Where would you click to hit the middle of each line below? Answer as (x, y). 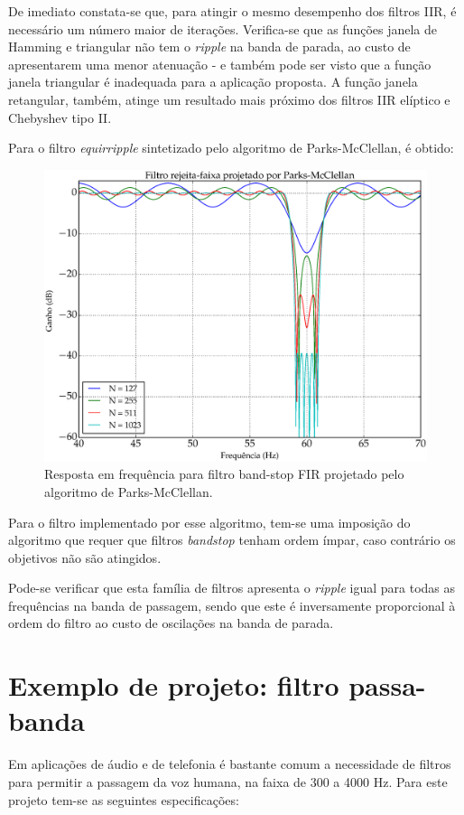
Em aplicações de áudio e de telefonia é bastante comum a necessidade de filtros (230, 764)
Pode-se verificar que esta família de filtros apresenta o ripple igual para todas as (232, 588)
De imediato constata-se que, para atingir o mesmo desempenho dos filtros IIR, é (232, 11)
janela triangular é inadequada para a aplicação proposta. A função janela (213, 82)
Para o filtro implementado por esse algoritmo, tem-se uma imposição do (209, 522)
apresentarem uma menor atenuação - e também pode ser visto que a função (220, 64)
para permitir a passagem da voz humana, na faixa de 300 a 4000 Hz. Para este (228, 781)
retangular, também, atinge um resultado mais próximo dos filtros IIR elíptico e (229, 99)
